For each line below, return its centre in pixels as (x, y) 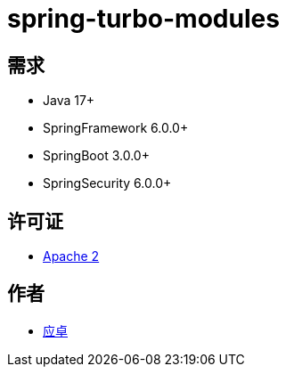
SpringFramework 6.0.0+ (116, 128)
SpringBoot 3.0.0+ (96, 156)
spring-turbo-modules (143, 19)
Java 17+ (69, 101)
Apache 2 (71, 256)
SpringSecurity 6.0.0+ (107, 183)
